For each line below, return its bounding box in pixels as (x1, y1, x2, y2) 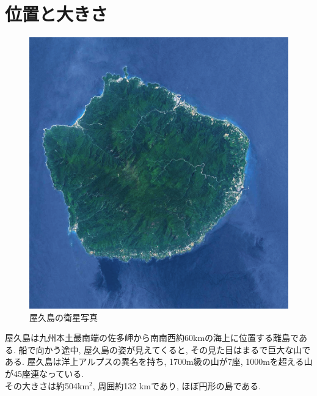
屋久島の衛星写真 (29, 310, 98, 323)
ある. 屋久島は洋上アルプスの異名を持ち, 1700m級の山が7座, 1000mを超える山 (5, 355, 313, 368)
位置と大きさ (5, 1, 108, 26)
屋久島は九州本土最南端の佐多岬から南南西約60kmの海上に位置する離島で (5, 331, 299, 344)
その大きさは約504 (5, 379, 78, 392)
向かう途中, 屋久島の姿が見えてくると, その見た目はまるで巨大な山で (35, 343, 311, 356)
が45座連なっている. (5, 367, 84, 380)
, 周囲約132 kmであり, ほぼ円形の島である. (92, 379, 261, 392)
